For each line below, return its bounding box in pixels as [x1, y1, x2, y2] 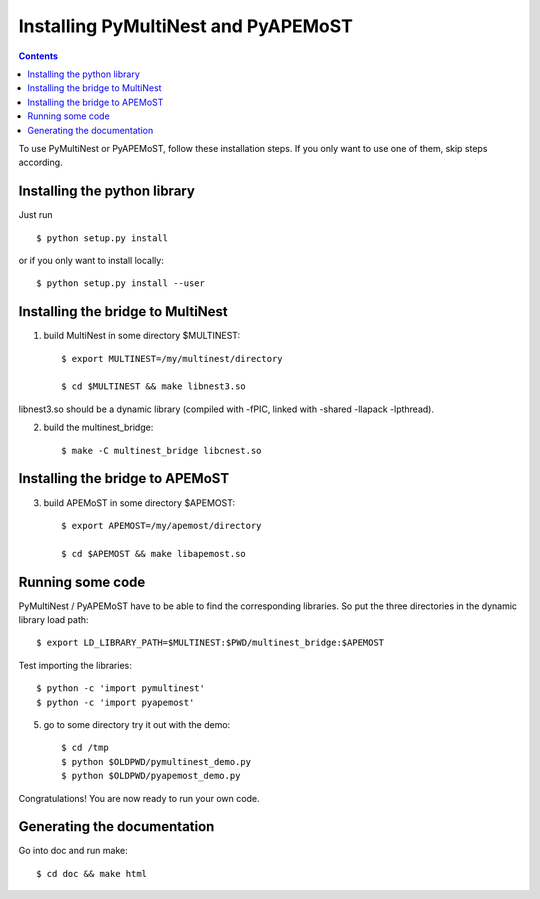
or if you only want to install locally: [18, 254, 164, 266]
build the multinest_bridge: [43, 421, 154, 434]
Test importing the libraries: [18, 659, 132, 671]
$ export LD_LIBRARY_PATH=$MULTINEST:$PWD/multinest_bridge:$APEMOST [36, 637, 385, 649]
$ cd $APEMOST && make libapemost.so [61, 548, 247, 559]
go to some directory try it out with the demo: [43, 718, 231, 730]
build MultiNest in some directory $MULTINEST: [43, 330, 241, 342]
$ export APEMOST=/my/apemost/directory [61, 520, 262, 531]
